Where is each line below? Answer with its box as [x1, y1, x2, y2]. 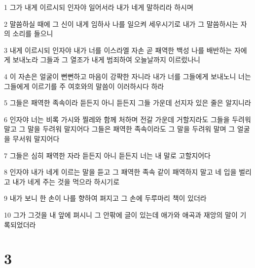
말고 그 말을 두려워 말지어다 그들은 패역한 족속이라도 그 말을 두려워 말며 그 [4, 124, 235, 134]
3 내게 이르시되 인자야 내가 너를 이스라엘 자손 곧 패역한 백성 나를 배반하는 [4, 45, 232, 55]
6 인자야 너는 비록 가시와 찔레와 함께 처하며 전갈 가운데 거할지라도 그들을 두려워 [4, 114, 251, 124]
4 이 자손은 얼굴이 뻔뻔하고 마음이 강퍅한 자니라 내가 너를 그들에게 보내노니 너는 [4, 71, 251, 81]
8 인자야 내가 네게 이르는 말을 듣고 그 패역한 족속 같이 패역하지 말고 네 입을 [4, 167, 237, 177]
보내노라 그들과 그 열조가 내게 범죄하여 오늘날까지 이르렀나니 [12, 54, 200, 65]
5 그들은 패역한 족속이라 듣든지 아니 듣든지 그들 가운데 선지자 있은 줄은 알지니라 [4, 97, 251, 108]
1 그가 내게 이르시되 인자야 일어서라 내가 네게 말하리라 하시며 [4, 2, 193, 12]
